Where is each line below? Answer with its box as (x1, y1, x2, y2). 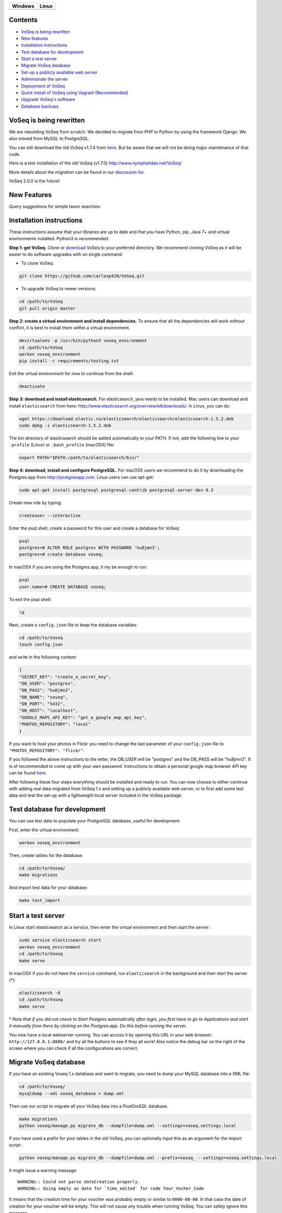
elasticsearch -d (19, 990, 61, 996)
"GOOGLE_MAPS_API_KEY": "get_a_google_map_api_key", (19, 715, 147, 720)
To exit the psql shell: (9, 596, 52, 602)
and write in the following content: (9, 654, 77, 660)
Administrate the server (21, 76, 68, 82)
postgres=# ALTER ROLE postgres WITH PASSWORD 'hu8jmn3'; (19, 545, 160, 551)
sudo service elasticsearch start (19, 937, 101, 943)
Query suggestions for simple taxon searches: (9, 203, 101, 209)
